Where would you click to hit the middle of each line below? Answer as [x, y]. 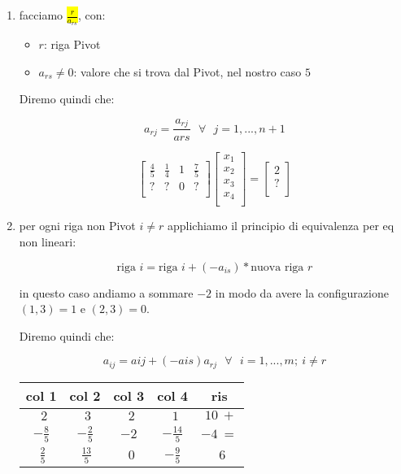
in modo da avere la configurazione [302, 292]
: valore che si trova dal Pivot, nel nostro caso [187, 71]
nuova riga [277, 267]
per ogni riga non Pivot [77, 226]
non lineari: [48, 242]
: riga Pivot [72, 44]
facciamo [41, 15]
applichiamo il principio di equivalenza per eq [281, 226]
